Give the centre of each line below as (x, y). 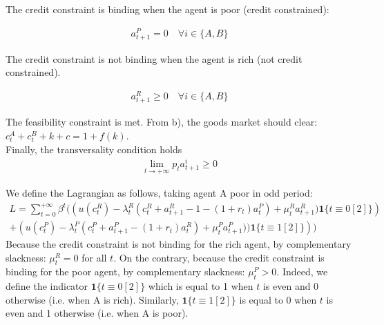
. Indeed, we (302, 272)
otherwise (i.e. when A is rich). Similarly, (92, 299)
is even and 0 (291, 286)
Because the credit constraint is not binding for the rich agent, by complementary (179, 244)
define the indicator (47, 286)
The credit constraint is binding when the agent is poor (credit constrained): (167, 9)
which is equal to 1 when (201, 286)
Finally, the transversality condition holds (94, 149)
